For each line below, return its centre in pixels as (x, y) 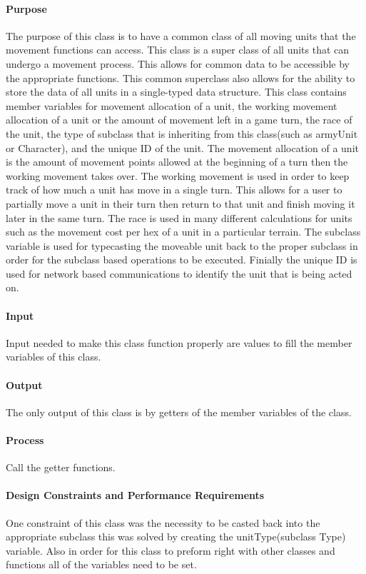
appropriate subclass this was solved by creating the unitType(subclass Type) (176, 537)
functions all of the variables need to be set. (101, 564)
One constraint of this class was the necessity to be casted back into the (163, 522)
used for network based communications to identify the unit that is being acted (179, 273)
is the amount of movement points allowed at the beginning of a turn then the (177, 162)
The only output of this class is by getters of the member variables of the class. (179, 412)
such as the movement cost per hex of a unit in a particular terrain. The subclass (183, 232)
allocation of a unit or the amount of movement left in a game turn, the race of (179, 120)
